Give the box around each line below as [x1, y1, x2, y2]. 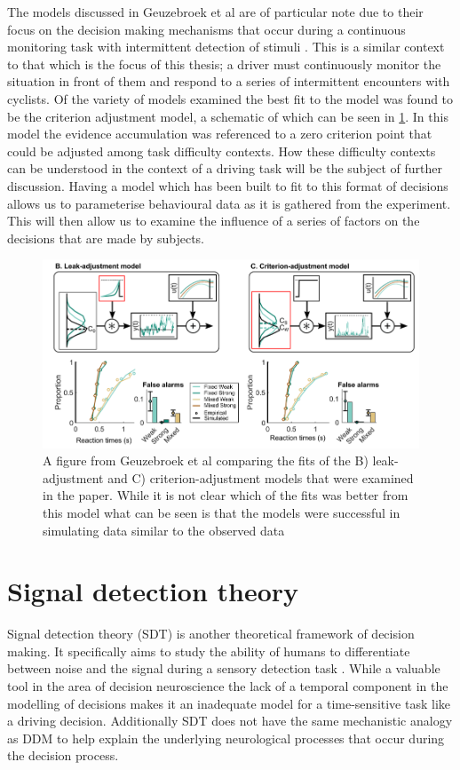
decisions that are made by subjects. [7, 228, 204, 247]
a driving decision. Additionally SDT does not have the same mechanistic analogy [7, 711, 453, 730]
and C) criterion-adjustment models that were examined [107, 468, 414, 487]
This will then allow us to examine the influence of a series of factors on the [7, 211, 420, 230]
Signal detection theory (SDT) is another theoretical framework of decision [7, 624, 415, 643]
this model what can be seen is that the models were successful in [43, 503, 401, 521]
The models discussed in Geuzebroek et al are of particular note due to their [7, 3, 424, 20]
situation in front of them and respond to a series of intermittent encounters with [7, 72, 450, 91]
